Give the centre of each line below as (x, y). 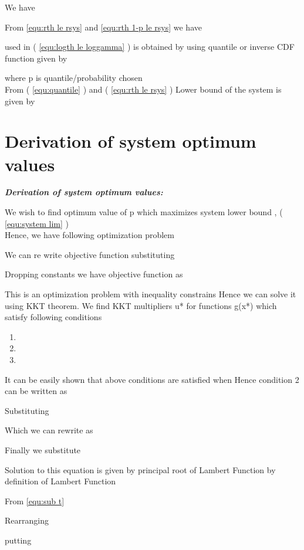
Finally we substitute (43, 449)
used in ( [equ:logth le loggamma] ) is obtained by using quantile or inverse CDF (150, 47)
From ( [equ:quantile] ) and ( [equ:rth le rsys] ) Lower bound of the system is (143, 89)
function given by (36, 58)
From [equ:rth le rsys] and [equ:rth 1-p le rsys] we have (103, 27)
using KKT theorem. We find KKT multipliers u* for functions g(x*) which (141, 305)
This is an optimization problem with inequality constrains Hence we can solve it (151, 294)
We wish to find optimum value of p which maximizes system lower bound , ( (144, 212)
